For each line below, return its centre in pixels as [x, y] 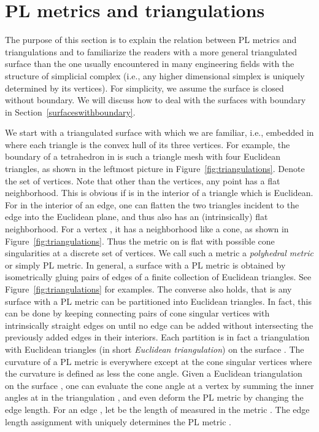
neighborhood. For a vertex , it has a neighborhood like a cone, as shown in [147, 229]
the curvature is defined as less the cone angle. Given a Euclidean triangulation [154, 373]
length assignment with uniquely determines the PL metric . [118, 421]
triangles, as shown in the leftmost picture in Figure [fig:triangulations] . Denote [155, 169]
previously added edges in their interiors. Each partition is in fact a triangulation [157, 337]
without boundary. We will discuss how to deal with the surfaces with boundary [156, 100]
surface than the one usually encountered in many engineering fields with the [150, 64]
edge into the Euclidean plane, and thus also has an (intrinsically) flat [136, 217]
